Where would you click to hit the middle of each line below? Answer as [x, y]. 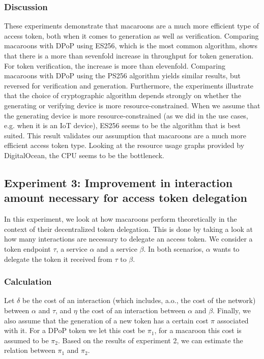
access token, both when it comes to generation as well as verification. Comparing [131, 35]
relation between [30, 350]
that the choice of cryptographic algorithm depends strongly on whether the [123, 95]
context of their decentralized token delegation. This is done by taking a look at [129, 229]
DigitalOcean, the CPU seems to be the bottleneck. [84, 155]
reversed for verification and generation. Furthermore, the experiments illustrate [129, 85]
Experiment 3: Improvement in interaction [119, 182]
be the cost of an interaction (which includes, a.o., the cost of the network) [139, 300]
